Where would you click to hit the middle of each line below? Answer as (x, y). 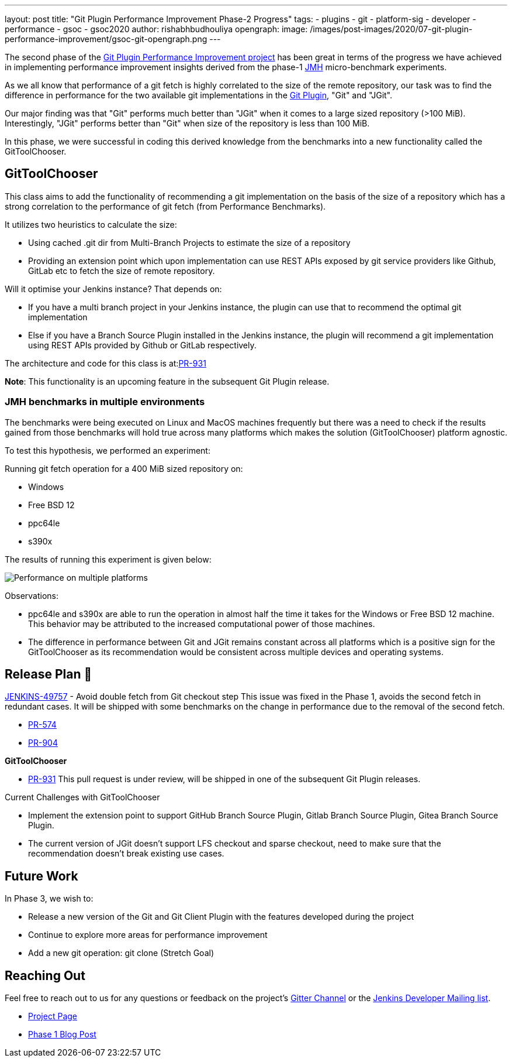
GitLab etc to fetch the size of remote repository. (122, 270)
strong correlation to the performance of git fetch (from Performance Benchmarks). (165, 206)
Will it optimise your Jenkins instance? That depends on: (113, 289)
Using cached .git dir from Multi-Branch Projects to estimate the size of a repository (189, 242)
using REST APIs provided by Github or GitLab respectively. (142, 345)
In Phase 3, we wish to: (49, 899)
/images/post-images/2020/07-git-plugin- (391, 29)
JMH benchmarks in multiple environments (105, 402)
